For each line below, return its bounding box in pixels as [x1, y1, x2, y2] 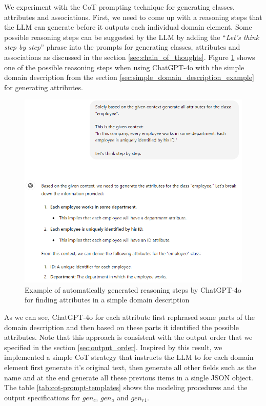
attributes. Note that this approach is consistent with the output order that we [4, 332, 253, 342]
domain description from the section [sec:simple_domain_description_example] [4, 72, 254, 83]
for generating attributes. [4, 82, 83, 92]
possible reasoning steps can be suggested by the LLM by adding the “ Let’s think [4, 31, 259, 42]
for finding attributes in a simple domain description [25, 294, 190, 305]
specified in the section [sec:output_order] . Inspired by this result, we [4, 341, 222, 352]
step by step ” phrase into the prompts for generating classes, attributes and [4, 42, 240, 52]
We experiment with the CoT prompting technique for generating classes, [4, 2, 235, 12]
